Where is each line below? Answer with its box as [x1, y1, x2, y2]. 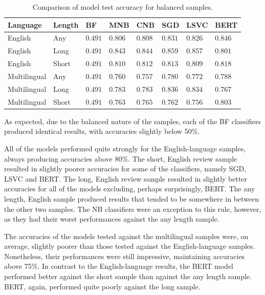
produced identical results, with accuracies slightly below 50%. [4, 126, 200, 136]
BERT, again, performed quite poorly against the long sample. [4, 281, 201, 291]
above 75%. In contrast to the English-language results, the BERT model [4, 261, 233, 271]
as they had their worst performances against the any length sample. [4, 213, 219, 224]
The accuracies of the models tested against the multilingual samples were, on [4, 230, 249, 241]
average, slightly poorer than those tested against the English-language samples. [4, 241, 255, 251]
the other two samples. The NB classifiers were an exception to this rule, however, [4, 203, 261, 214]
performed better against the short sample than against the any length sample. [4, 271, 252, 282]
